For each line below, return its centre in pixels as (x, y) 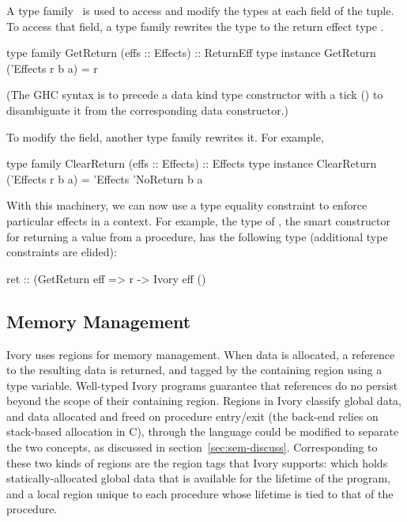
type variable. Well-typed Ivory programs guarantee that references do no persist (202, 385)
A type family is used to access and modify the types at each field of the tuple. (200, 10)
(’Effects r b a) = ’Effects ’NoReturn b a (105, 178)
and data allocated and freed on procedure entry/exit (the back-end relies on (192, 416)
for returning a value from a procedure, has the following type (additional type (197, 236)
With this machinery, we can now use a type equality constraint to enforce (187, 205)
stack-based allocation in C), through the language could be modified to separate (203, 431)
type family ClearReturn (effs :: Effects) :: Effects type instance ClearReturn (192, 163)
